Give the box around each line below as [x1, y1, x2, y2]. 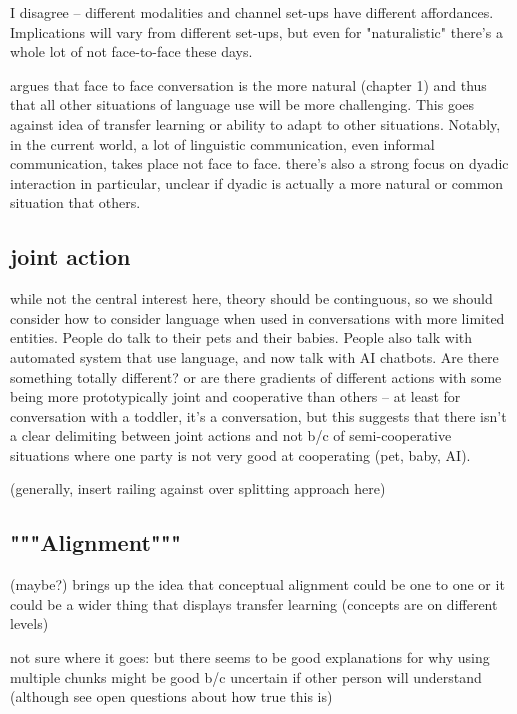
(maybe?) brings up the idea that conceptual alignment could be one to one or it [10, 574, 505, 595]
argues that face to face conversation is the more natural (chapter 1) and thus [10, 74, 487, 95]
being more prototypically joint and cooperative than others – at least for [10, 386, 461, 407]
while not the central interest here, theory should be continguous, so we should [10, 288, 493, 309]
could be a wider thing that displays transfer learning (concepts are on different [10, 593, 498, 614]
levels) [10, 613, 49, 634]
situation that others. [10, 192, 141, 213]
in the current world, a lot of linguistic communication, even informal [10, 133, 435, 154]
